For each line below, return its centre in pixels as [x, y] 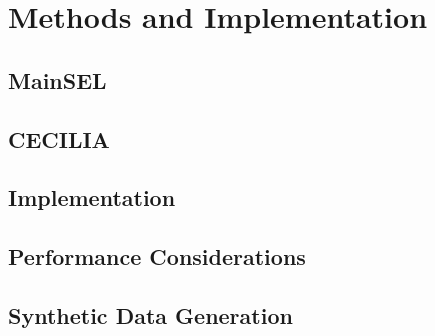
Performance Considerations [157, 256]
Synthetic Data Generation [150, 314]
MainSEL [57, 79]
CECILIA [59, 138]
